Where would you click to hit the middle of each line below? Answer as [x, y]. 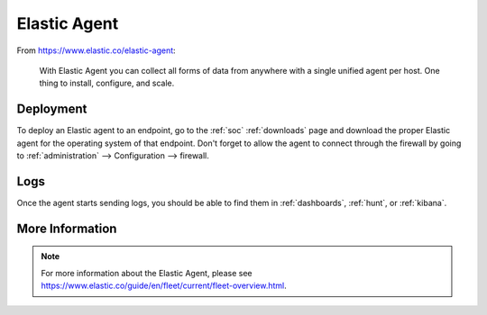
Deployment [52, 109]
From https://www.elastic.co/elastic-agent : [96, 50]
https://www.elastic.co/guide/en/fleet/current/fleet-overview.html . [164, 286]
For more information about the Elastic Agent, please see [147, 273]
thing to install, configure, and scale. [107, 83]
